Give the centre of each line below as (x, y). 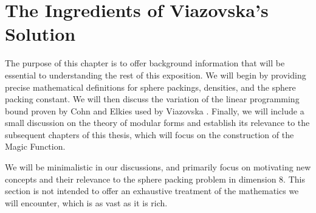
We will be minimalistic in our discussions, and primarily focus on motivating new (158, 167)
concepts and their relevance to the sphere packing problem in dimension (141, 179)
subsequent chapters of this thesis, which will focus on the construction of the (149, 134)
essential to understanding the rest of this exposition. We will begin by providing (156, 75)
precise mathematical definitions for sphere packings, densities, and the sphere (150, 87)
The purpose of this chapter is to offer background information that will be (145, 63)
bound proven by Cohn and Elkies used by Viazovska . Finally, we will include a (155, 110)
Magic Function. (35, 146)
